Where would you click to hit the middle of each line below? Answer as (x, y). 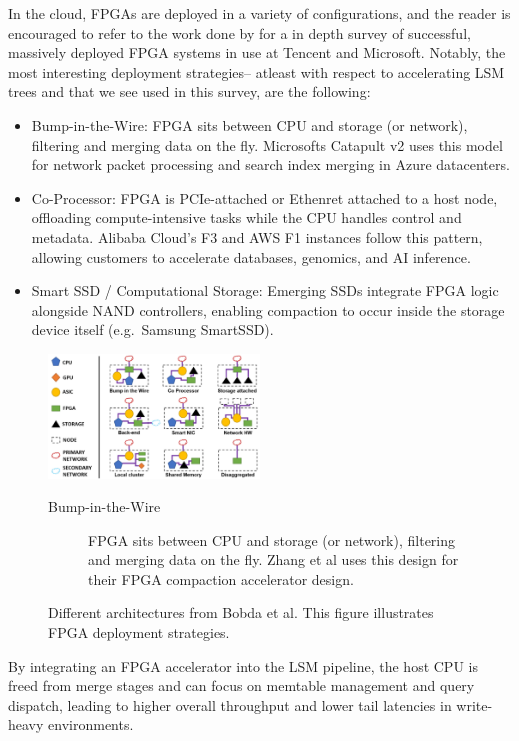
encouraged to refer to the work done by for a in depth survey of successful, (239, 32)
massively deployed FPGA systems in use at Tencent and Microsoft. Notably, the (257, 52)
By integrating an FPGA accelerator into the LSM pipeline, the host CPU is (243, 665)
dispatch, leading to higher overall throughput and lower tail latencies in (230, 704)
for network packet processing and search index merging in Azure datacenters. (270, 164)
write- (474, 704)
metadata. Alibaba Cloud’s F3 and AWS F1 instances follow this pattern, (257, 236)
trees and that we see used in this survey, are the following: (189, 91)
